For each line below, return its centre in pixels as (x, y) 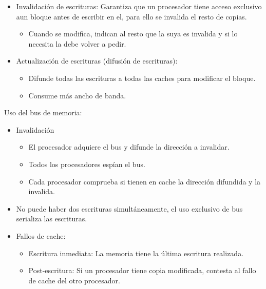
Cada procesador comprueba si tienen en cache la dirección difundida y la (145, 181)
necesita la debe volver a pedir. (77, 43)
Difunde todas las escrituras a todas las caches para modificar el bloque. (142, 78)
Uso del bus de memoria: (43, 112)
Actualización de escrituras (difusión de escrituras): (97, 61)
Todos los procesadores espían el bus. (87, 164)
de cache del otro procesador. (74, 280)
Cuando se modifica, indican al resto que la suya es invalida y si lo (133, 34)
